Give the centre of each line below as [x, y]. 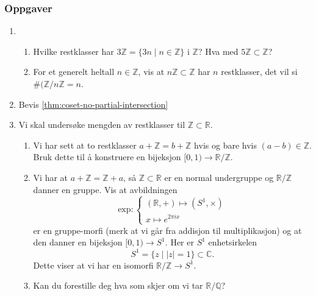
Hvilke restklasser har [74, 51]
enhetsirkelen [233, 242]
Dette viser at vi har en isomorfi [93, 265]
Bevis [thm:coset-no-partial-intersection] [93, 104]
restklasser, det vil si [259, 72]
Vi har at [51, 177]
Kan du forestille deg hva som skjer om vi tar [118, 285]
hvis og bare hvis [225, 145]
